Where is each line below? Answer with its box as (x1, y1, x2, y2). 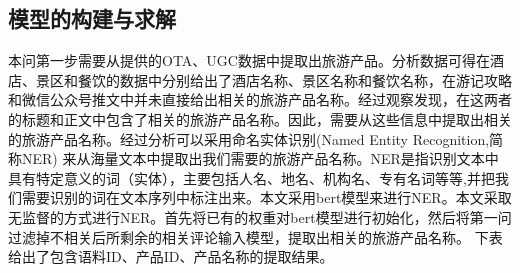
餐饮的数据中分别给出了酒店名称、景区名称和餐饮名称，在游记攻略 (77, 69, 512, 90)
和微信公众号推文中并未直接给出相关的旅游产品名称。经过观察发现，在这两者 (8, 89, 512, 110)
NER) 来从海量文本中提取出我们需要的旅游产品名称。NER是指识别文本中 (21, 148, 499, 169)
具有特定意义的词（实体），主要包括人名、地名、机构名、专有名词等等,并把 (8, 167, 495, 188)
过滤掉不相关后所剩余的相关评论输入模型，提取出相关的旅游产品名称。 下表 (8, 226, 503, 247)
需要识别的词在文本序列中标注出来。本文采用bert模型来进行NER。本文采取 (21, 187, 512, 208)
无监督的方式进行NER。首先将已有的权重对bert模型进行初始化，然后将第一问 (8, 206, 512, 227)
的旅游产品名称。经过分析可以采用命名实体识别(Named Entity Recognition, (8, 128, 490, 149)
